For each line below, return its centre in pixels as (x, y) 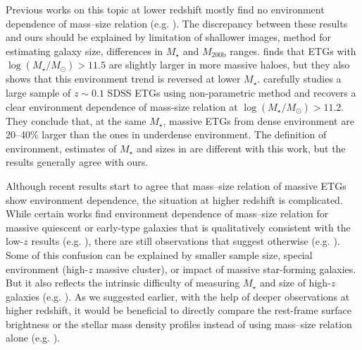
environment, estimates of (61, 148)
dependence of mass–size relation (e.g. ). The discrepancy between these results (177, 23)
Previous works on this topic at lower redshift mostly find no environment (165, 9)
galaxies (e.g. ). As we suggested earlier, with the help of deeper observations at (178, 296)
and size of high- (295, 283)
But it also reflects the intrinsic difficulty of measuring (123, 283)
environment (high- (47, 268)
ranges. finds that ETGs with (293, 50)
